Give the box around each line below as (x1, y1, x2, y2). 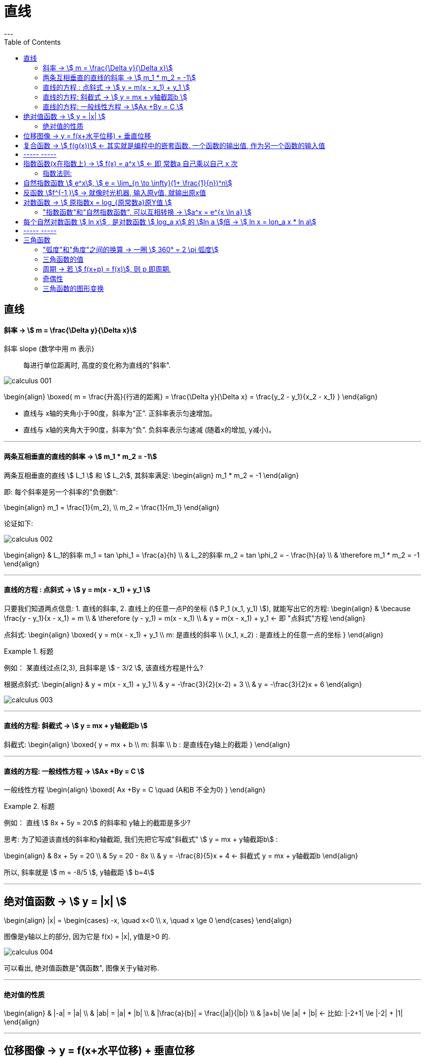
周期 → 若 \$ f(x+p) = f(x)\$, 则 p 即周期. (43, 264, 171, 273)
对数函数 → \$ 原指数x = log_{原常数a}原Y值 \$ (23, 198, 172, 206)
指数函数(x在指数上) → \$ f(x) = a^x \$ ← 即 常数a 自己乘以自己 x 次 (23, 159, 238, 168)
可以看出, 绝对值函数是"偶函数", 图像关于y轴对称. (4, 964, 159, 973)
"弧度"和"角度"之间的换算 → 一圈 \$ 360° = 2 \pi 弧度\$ (43, 245, 219, 254)
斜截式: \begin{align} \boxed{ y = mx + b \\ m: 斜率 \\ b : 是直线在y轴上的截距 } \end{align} (4, 740, 291, 749)
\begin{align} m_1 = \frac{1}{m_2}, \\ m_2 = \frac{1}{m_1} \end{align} (4, 503, 220, 512)
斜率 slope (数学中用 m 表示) (4, 344, 95, 353)
